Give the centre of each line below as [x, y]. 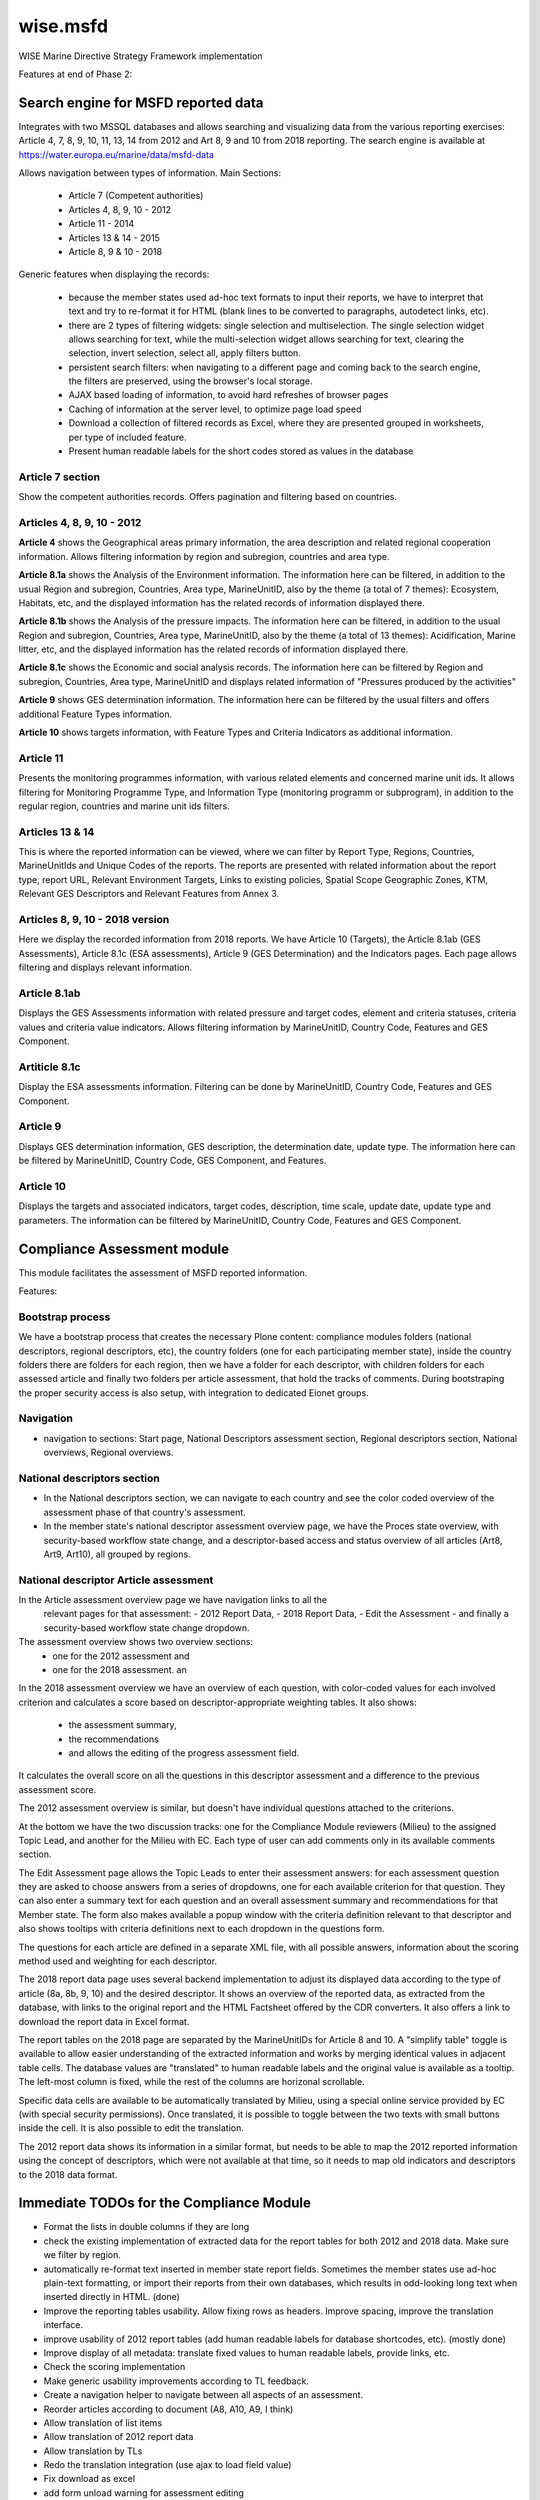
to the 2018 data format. [68, 2174]
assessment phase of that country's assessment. [145, 1512]
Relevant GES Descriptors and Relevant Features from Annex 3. [149, 894]
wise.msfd [63, 26]
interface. [63, 2325]
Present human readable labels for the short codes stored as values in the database [241, 451]
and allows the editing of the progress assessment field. [184, 1752]
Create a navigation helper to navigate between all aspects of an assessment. [203, 2395]
